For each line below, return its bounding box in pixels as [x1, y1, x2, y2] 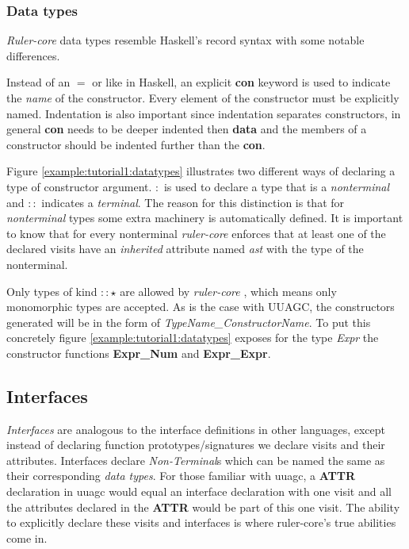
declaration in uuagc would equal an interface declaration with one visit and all [6, 483, 392, 500]
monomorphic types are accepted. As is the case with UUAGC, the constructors [6, 298, 395, 315]
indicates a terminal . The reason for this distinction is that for [41, 194, 345, 210]
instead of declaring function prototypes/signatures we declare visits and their [6, 436, 385, 453]
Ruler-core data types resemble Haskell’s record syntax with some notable [6, 32, 365, 48]
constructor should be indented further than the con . [6, 136, 266, 152]
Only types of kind [6, 282, 97, 299]
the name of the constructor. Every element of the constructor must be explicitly [6, 90, 399, 106]
